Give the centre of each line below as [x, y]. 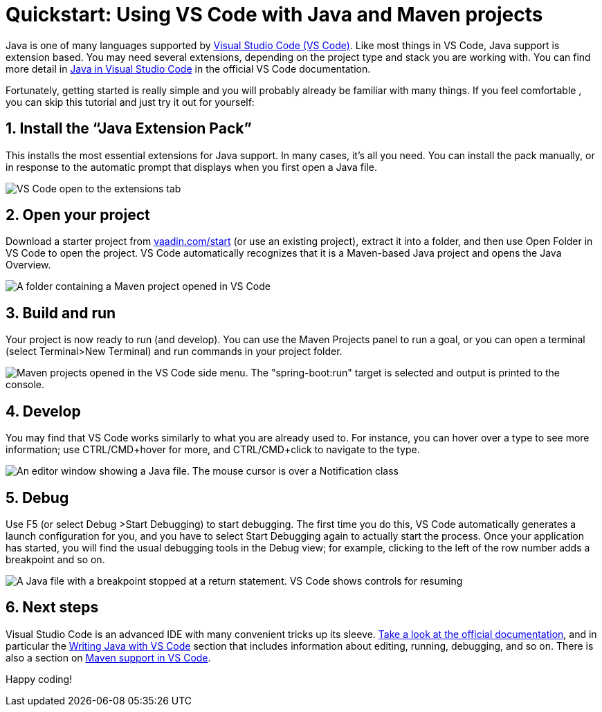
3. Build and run [61, 313]
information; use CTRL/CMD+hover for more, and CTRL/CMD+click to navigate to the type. [213, 450]
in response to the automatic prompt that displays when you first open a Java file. [192, 167]
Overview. [28, 265]
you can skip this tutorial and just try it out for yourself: [130, 102]
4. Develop [43, 411]
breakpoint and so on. [55, 559]
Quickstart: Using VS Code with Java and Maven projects [274, 15]
